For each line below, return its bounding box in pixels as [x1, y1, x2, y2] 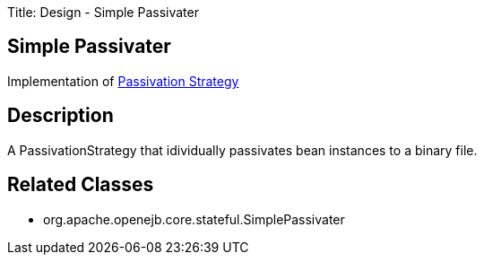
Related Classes [7, 173, 154, 196]
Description [7, 104, 114, 127]
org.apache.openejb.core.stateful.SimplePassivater [43, 211, 345, 227]
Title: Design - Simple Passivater [7, 4, 199, 20]
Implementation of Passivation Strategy [7, 73, 239, 89]
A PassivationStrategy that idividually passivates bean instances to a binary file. [7, 142, 478, 158]
